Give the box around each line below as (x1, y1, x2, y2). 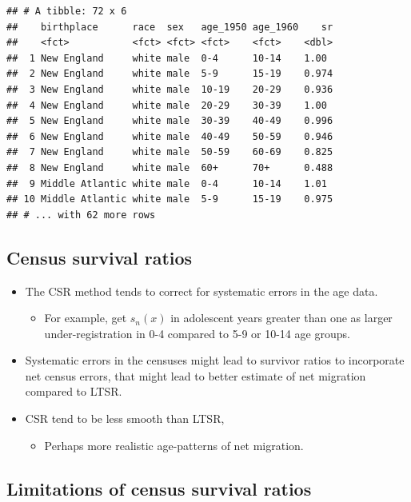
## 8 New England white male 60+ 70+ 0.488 (6, 161, 333, 173)
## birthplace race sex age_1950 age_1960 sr (6, 21, 333, 33)
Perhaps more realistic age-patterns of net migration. (44, 436, 304, 453)
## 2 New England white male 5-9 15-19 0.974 (6, 68, 333, 80)
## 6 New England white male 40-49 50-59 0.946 (6, 130, 333, 142)
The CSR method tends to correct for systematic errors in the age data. (25, 282, 378, 299)
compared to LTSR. (25, 383, 122, 400)
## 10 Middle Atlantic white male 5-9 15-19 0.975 (6, 193, 333, 205)
